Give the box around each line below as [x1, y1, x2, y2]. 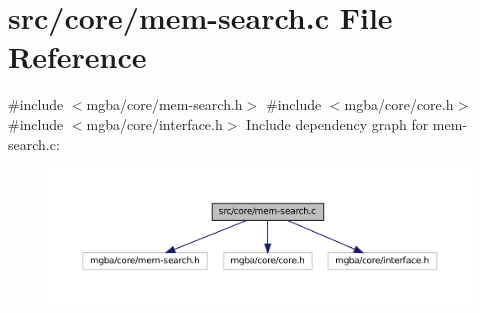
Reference [8, 36, 147, 77]
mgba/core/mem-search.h [86, 94, 243, 115]
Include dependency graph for [246, 113, 429, 134]
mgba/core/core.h [344, 94, 454, 115]
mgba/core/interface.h [86, 113, 223, 134]
